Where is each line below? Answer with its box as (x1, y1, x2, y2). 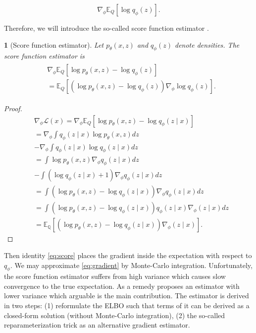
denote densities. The (174, 39, 240, 50)
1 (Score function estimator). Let (4, 39, 104, 50)
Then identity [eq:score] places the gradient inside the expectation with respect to (4, 250, 252, 260)
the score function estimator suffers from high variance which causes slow (4, 271, 226, 281)
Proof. (4, 103, 22, 114)
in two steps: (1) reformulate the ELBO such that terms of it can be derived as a (4, 300, 250, 311)
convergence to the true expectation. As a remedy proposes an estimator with (4, 280, 240, 291)
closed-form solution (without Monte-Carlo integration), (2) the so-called (4, 310, 225, 320)
